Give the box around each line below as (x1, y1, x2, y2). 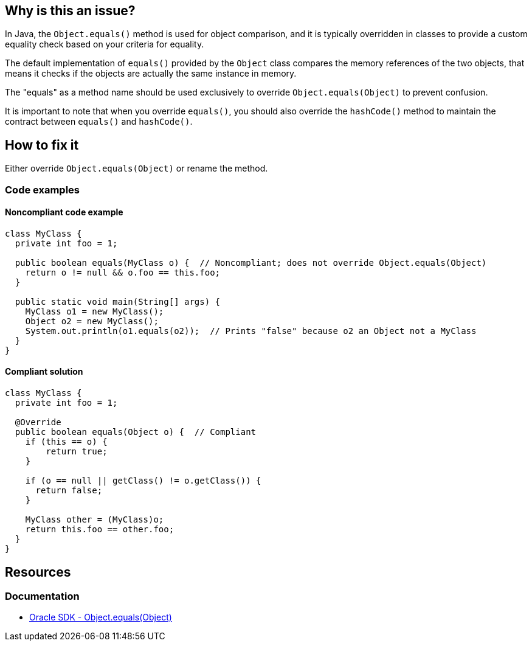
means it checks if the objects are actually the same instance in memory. (5, 68, 297, 79)
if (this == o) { (25, 437, 108, 447)
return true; (46, 446, 108, 457)
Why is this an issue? (5, 3, 136, 18)
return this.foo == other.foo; (25, 524, 174, 535)
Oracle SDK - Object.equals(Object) (29, 612, 172, 623)
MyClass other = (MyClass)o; (25, 515, 164, 525)
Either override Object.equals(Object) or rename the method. (5, 163, 268, 174)
